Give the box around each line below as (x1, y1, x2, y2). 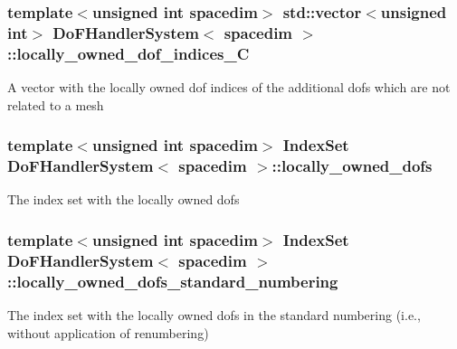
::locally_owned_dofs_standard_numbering (7, 269, 338, 292)
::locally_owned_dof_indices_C (7, 42, 250, 64)
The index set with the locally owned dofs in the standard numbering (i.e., (7, 306, 421, 325)
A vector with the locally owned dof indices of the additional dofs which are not (7, 78, 451, 97)
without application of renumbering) (7, 323, 209, 342)
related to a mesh (7, 95, 104, 114)
